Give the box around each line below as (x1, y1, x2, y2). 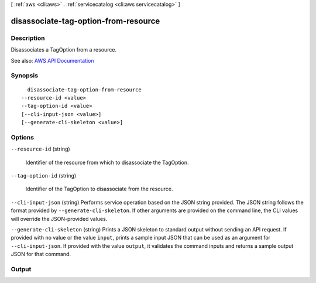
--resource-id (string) (11, 145, 70, 152)
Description (11, 34, 45, 42)
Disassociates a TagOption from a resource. (11, 46, 117, 53)
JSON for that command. (11, 251, 71, 258)
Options (11, 133, 35, 141)
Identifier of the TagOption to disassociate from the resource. (25, 185, 173, 193)
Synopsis (11, 71, 38, 80)
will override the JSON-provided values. (11, 215, 108, 222)
